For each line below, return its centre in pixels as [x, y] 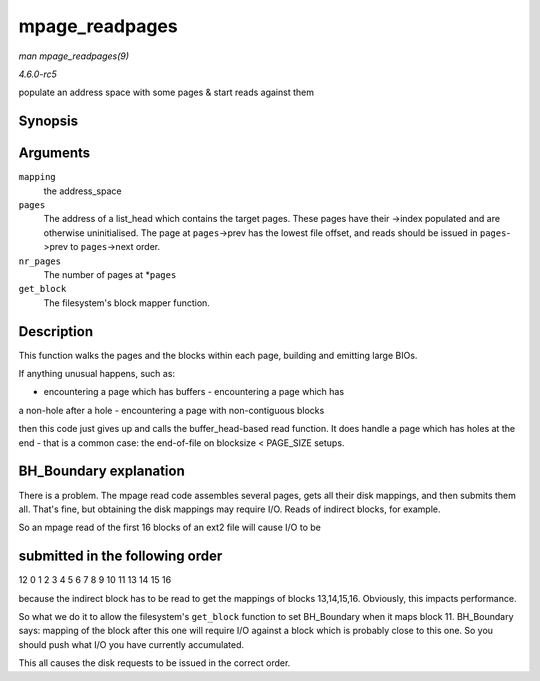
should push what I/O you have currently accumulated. [131, 644]
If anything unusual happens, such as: [96, 374]
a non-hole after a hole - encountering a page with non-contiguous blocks [171, 410]
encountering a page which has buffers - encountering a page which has [194, 392]
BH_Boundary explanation [101, 471]
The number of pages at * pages [110, 274]
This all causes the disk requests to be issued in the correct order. [154, 663]
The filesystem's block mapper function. [126, 302]
